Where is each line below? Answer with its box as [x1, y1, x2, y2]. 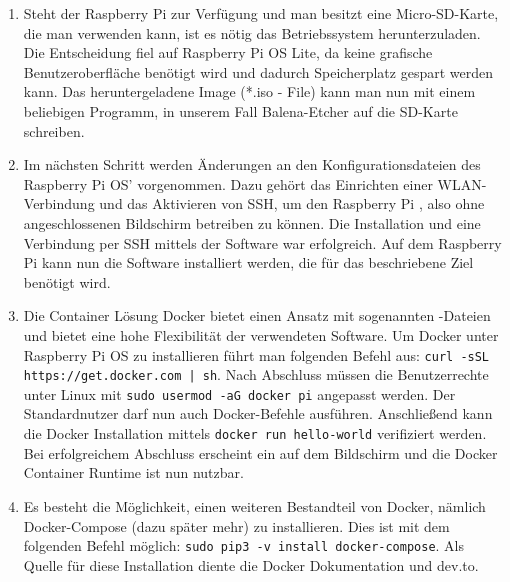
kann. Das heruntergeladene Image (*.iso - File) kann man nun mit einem [23, 81, 476, 102]
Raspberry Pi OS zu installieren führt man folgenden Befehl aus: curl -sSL [23, 344, 490, 365]
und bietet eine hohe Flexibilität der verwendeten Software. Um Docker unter [23, 324, 499, 345]
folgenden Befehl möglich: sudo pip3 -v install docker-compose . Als [23, 535, 465, 556]
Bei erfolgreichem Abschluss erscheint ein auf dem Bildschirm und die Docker [23, 442, 498, 463]
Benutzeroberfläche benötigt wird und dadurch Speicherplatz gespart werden [23, 61, 493, 82]
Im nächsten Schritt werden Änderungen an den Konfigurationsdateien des [23, 154, 481, 175]
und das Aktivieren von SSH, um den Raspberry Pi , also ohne [99, 193, 485, 214]
